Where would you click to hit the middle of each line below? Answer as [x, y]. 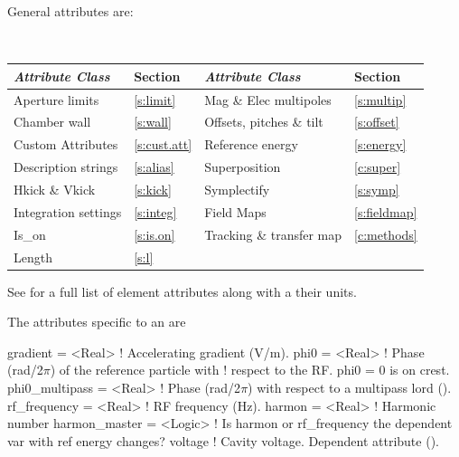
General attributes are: [70, 11]
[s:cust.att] [163, 144]
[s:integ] [155, 211]
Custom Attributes [66, 144]
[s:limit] [155, 99]
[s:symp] [377, 189]
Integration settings [68, 211]
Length [33, 257]
